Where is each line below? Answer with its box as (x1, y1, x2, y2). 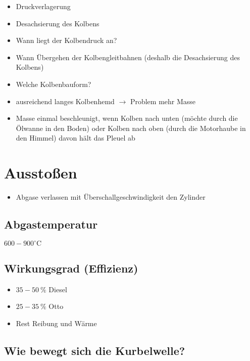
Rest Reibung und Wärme (16, 318, 97, 328)
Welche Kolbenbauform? (16, 78, 91, 89)
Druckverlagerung (16, 1, 71, 11)
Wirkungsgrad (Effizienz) (4, 260, 138, 276)
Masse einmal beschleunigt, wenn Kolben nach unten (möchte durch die (16, 113, 238, 123)
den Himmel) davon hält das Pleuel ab (16, 132, 135, 143)
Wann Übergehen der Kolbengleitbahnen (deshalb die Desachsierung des (16, 52, 240, 62)
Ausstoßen (4, 162, 77, 183)
